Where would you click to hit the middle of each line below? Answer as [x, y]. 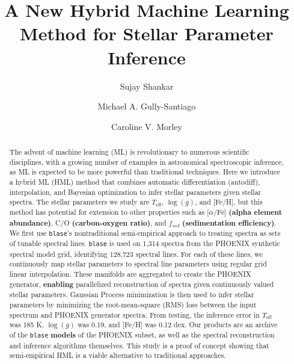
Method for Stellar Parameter [147, 33]
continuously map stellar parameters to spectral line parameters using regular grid [138, 264]
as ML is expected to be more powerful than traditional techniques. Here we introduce [145, 172]
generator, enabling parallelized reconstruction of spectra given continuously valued [142, 284]
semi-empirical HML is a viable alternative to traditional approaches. [118, 355]
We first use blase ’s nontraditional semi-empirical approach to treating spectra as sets [145, 233]
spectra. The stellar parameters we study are [79, 202]
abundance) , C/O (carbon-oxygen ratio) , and [88, 223]
